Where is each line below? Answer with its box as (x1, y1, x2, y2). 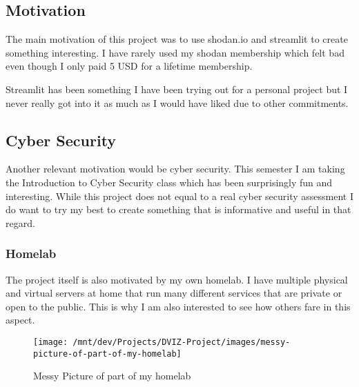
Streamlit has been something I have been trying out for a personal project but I (6, 81, 348, 96)
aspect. (6, 312, 35, 327)
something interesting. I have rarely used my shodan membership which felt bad (6, 45, 345, 59)
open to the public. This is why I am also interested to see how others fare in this (6, 299, 351, 313)
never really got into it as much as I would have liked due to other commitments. (6, 95, 349, 110)
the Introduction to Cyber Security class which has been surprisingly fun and (6, 175, 333, 189)
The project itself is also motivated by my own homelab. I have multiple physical (6, 272, 348, 286)
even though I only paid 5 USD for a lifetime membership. (6, 59, 253, 73)
